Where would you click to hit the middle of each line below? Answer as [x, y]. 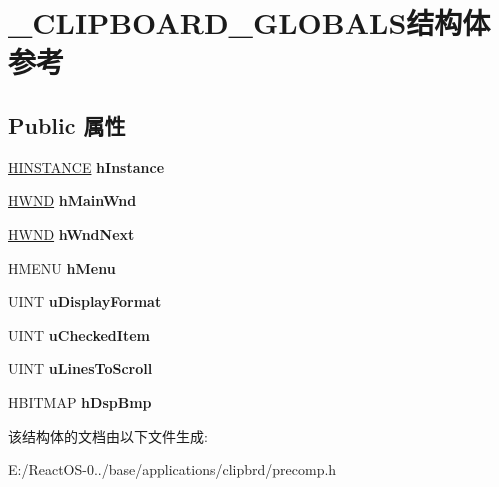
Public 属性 [67, 124]
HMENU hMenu [62, 267]
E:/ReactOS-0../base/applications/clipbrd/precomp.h [172, 469]
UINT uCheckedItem [79, 334]
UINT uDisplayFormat [85, 301]
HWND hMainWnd [72, 200]
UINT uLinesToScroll [80, 368]
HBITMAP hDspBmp [80, 401]
